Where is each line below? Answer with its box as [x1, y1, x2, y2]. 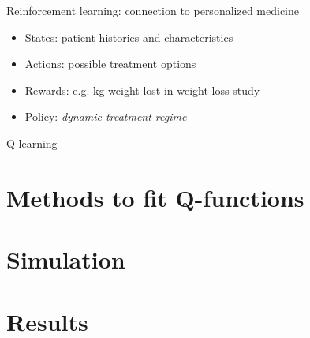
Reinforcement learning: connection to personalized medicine [6, 2, 299, 18]
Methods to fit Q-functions [6, 181, 304, 213]
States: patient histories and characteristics [24, 28, 233, 45]
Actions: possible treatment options [24, 55, 196, 72]
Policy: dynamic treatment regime [24, 108, 187, 125]
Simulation [6, 243, 125, 276]
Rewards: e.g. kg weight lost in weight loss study [24, 81, 260, 98]
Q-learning [6, 134, 58, 151]
